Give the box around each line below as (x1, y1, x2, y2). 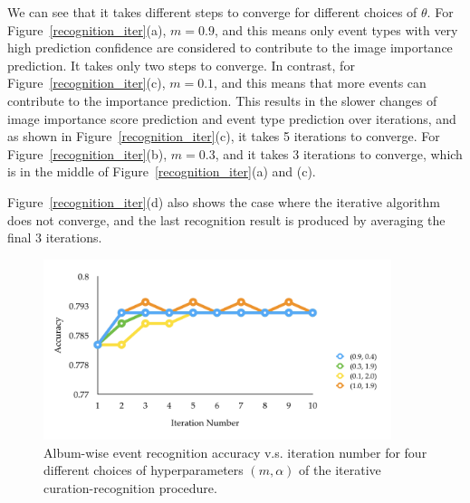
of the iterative (299, 460, 381, 479)
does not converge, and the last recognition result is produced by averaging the (7, 210, 446, 229)
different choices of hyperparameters (43, 460, 244, 479)
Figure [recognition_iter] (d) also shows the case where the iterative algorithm (7, 192, 440, 211)
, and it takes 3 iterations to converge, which (215, 144, 463, 163)
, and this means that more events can (214, 73, 427, 92)
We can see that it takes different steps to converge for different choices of (7, 3, 417, 21)
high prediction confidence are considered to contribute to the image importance (7, 38, 453, 57)
